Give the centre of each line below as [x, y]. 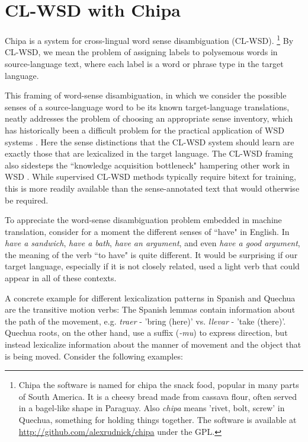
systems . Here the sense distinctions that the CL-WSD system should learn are [150, 141]
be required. [27, 200]
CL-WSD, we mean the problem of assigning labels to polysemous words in [141, 52]
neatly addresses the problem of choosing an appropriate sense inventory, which [149, 118]
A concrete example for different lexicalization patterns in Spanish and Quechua [150, 298]
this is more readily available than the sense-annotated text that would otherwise [152, 188]
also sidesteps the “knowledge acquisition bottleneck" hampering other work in [147, 165]
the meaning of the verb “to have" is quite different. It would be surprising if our [151, 254]
